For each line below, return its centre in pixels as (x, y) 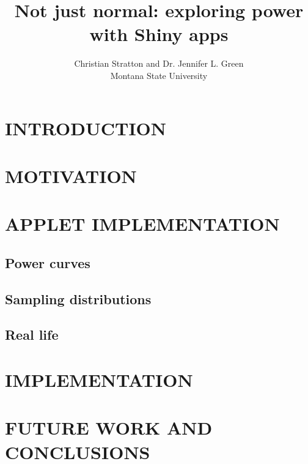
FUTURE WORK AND (109, 428)
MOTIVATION (71, 175)
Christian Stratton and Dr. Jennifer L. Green (159, 63)
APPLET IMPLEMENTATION (142, 224)
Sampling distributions (78, 298)
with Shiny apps (159, 34)
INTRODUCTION (86, 128)
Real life (32, 335)
